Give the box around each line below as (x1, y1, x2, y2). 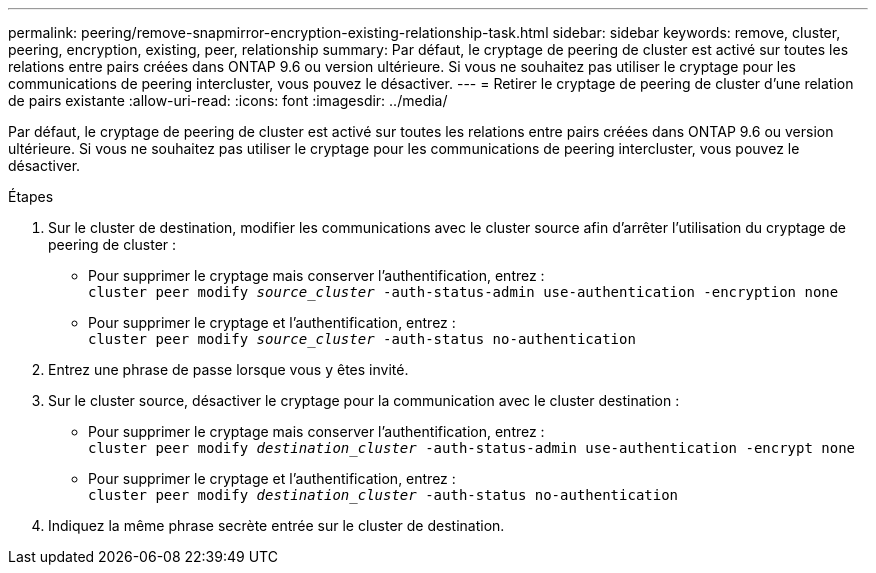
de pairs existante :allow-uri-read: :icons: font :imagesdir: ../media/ (8, 92, 448, 109)
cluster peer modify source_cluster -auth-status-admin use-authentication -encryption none (88, 284, 839, 300)
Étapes (8, 188, 54, 205)
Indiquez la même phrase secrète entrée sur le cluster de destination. (48, 517, 505, 534)
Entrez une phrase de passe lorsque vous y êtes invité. (48, 361, 409, 378)
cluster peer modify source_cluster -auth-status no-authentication (88, 331, 636, 347)
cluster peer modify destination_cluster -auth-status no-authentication (88, 487, 679, 503)
